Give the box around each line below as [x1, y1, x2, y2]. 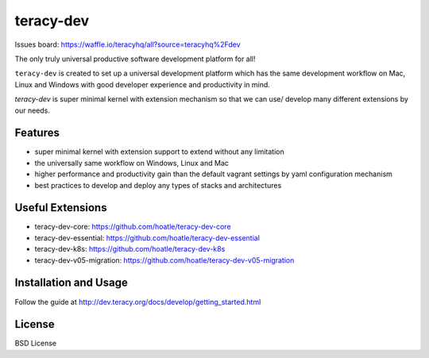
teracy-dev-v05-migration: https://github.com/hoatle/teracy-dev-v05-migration [34, 255, 295, 265]
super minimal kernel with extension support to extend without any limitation [34, 147, 285, 156]
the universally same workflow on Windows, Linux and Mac [34, 158, 230, 167]
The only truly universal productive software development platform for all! [14, 54, 256, 64]
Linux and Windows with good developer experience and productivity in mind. [14, 79, 270, 89]
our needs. [14, 106, 51, 115]
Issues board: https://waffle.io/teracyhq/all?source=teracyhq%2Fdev [14, 40, 242, 49]
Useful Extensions [14, 201, 107, 214]
